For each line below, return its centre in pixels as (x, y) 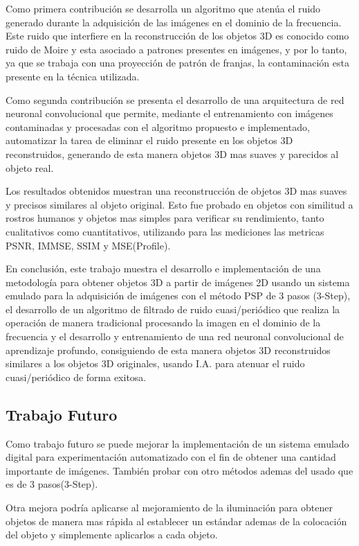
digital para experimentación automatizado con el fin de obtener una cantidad (171, 457)
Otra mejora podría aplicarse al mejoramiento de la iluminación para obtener (169, 508)
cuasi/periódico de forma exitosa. (76, 377)
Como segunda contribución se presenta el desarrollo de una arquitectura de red (175, 99)
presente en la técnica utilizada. (73, 76)
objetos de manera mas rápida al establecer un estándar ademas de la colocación (176, 521)
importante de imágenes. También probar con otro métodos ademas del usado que (179, 470)
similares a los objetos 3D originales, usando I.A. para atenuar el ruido (155, 363)
